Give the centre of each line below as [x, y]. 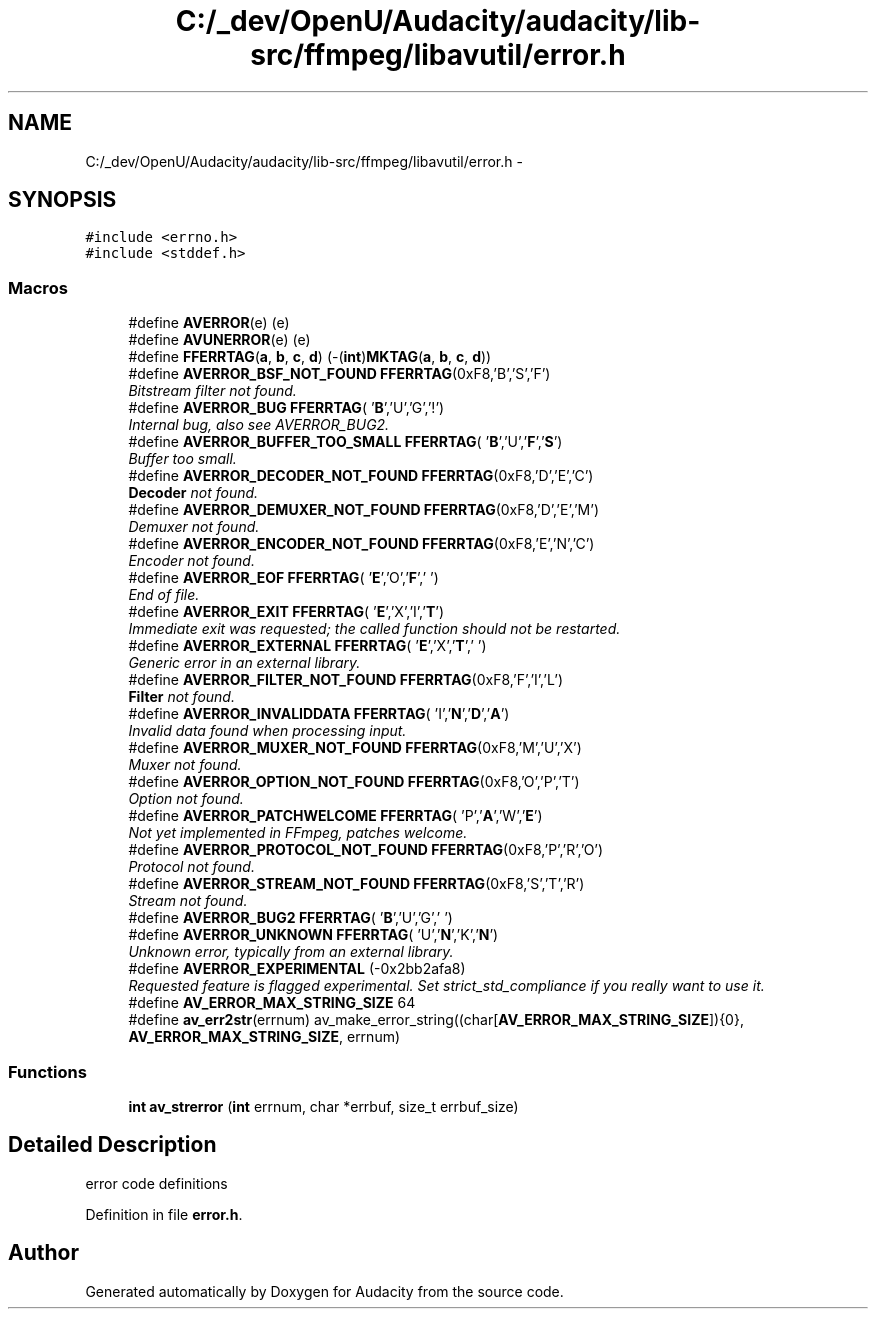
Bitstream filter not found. [212, 391]
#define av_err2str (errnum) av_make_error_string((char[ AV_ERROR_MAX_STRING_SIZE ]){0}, [436, 1020]
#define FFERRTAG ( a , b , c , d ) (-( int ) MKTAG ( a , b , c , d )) [310, 357]
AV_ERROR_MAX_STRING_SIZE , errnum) [264, 1037]
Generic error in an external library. [244, 663]
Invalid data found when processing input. [267, 731]
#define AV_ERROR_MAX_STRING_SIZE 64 [272, 1003]
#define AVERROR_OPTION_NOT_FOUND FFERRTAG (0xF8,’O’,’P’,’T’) [354, 782]
